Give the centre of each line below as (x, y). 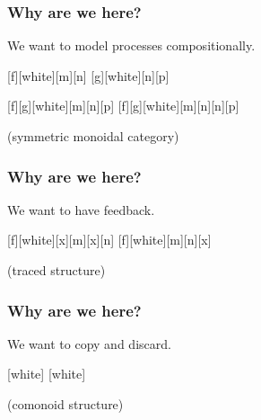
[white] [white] (47, 374)
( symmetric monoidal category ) (93, 136)
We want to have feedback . (81, 209)
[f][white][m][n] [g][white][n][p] (88, 75)
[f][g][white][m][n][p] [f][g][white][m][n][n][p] (123, 106)
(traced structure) (57, 270)
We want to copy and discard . (89, 343)
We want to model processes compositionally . (131, 45)
